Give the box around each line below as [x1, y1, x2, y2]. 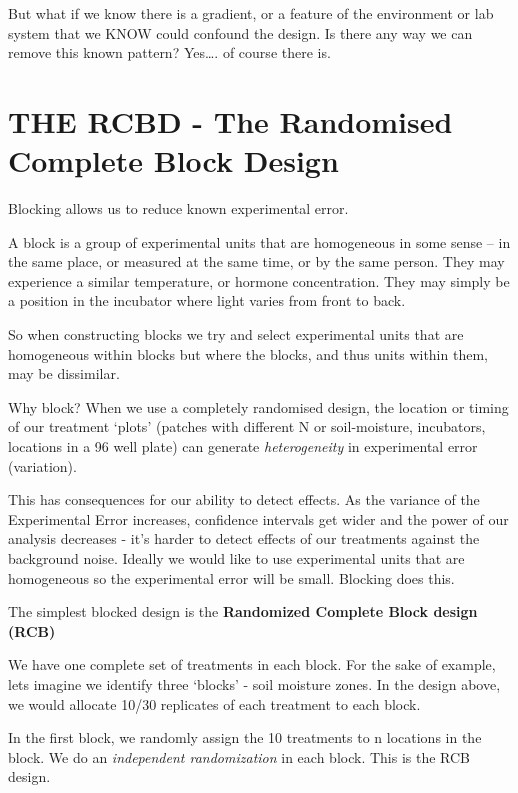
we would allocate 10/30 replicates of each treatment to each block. [8, 693, 421, 714]
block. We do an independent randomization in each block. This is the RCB [8, 746, 471, 767]
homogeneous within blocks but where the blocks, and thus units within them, [8, 343, 488, 364]
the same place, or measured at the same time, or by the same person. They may [8, 251, 505, 272]
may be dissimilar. [8, 363, 120, 384]
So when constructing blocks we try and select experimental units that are [8, 324, 464, 345]
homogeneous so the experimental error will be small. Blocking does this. [8, 567, 455, 588]
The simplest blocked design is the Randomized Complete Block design [8, 601, 478, 622]
